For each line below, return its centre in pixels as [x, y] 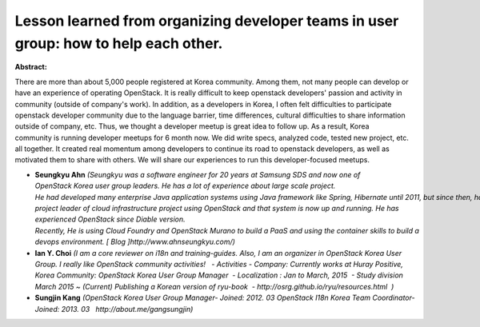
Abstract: [31, 67]
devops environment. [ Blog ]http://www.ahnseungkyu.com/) [135, 242]
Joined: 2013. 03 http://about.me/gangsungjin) [114, 309]
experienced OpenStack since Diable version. [110, 219]
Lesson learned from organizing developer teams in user [207, 21]
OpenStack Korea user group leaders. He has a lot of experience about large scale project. [185, 186]
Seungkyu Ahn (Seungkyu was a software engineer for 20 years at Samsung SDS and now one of [198, 174]
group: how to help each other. [119, 43]
